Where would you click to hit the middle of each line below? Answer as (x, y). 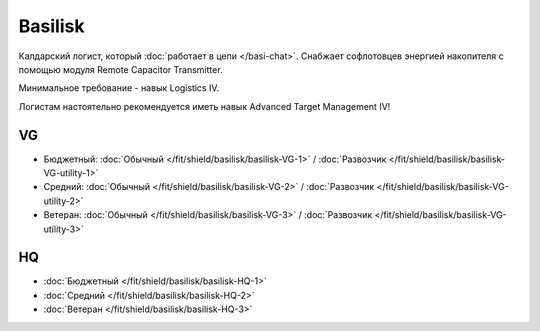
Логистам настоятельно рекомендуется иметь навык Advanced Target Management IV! (204, 106)
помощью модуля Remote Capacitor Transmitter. (121, 69)
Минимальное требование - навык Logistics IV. (119, 88)
